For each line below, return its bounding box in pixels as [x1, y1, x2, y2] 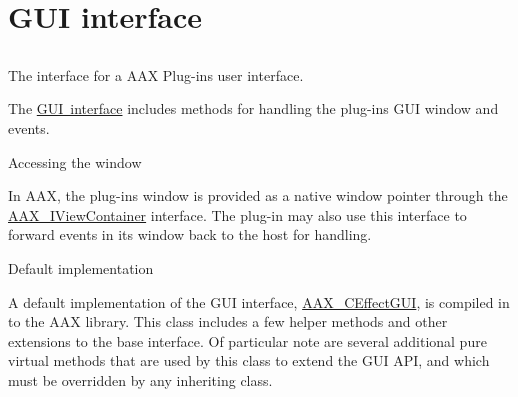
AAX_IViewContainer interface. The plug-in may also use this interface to [8, 204, 467, 225]
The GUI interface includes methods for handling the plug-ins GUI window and [8, 98, 499, 119]
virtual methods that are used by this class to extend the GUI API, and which [8, 350, 490, 371]
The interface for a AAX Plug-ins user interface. [8, 64, 304, 85]
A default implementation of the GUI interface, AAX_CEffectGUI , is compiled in [8, 291, 510, 312]
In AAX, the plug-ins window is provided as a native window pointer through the [8, 185, 508, 206]
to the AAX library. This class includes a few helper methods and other [8, 311, 448, 332]
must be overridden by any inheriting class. [8, 369, 273, 390]
